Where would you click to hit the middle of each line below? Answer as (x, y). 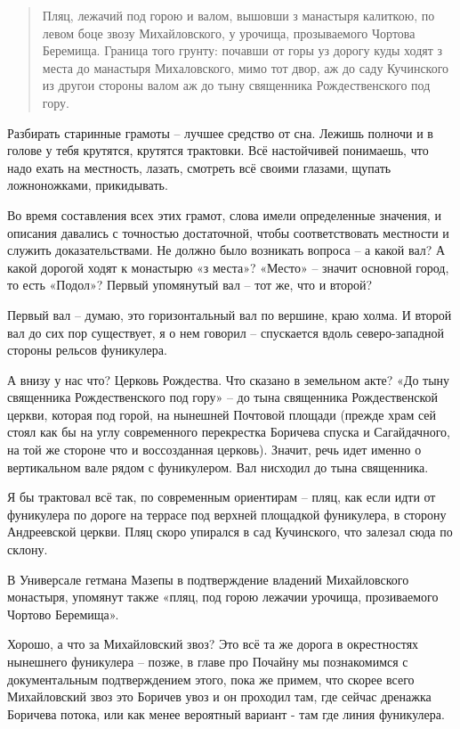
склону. (28, 549)
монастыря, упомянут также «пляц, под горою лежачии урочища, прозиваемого (223, 597)
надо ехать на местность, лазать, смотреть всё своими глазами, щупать (199, 167)
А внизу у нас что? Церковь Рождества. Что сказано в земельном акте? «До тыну (229, 379)
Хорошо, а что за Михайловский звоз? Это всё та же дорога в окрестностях (213, 644)
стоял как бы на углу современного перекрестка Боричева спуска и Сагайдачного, (229, 432)
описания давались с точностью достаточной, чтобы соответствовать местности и (228, 232)
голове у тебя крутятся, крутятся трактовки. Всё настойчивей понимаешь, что (218, 150)
